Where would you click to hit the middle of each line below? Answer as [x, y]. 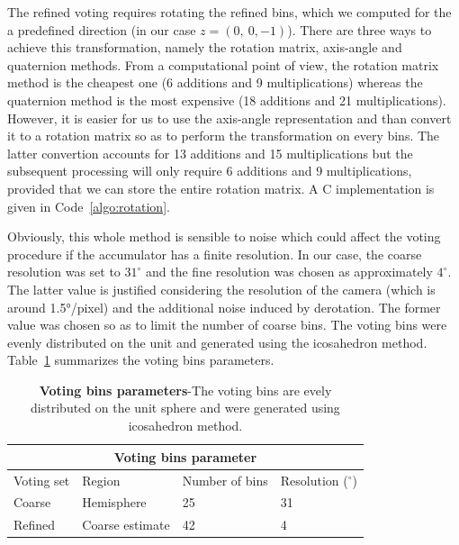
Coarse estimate [126, 525]
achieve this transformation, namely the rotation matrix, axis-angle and [205, 47]
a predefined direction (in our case [102, 29]
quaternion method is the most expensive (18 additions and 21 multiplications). [227, 100]
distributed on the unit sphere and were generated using [185, 408]
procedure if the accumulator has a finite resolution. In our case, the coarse [215, 254]
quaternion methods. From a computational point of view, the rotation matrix [223, 64]
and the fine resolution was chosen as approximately [289, 272]
